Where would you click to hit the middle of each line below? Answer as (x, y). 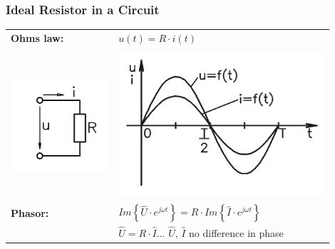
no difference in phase (236, 232)
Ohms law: (37, 37)
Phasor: (30, 213)
